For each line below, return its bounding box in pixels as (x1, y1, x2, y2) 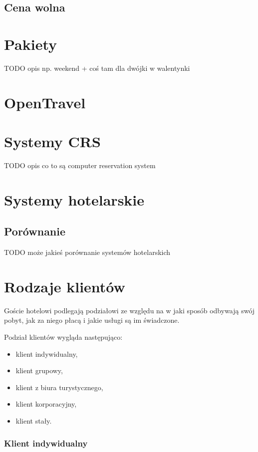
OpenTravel (4, 92, 86, 112)
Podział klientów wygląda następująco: (4, 332, 123, 342)
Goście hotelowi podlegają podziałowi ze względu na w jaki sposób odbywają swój (4, 305, 255, 315)
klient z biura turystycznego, (15, 382, 103, 392)
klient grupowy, (15, 365, 63, 376)
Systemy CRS (4, 131, 101, 152)
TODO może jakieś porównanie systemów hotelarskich (4, 247, 171, 257)
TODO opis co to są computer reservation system (4, 160, 156, 170)
